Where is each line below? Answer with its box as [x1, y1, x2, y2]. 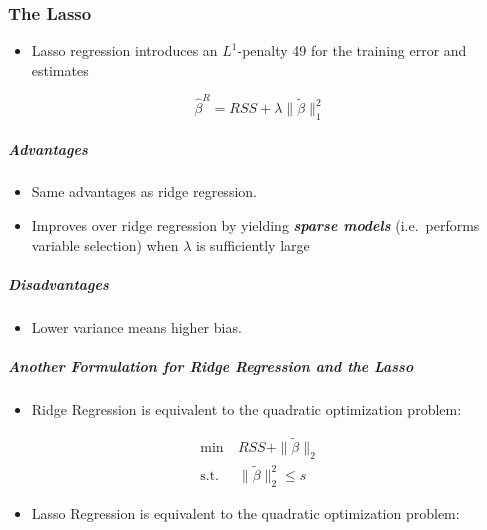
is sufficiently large [196, 234, 310, 255]
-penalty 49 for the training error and [237, 40, 467, 61]
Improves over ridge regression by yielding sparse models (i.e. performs [31, 215, 480, 236]
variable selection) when [31, 234, 179, 255]
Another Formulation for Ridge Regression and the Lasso [8, 356, 414, 377]
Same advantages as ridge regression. [31, 181, 257, 202]
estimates [31, 59, 89, 80]
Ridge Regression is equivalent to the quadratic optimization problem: [31, 398, 462, 419]
